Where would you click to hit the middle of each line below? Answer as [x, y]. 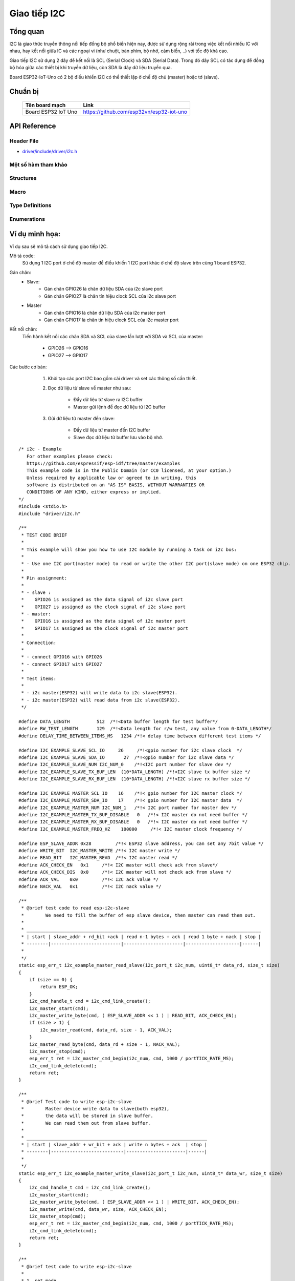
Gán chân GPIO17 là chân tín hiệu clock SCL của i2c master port [111, 320]
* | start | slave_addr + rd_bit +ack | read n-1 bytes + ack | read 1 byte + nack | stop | [141, 937]
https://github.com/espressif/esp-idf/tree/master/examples [103, 463]
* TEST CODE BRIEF [44, 535]
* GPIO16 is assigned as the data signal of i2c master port [104, 621]
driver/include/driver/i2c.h [50, 151]
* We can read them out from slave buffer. [86, 1123]
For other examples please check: [70, 456]
